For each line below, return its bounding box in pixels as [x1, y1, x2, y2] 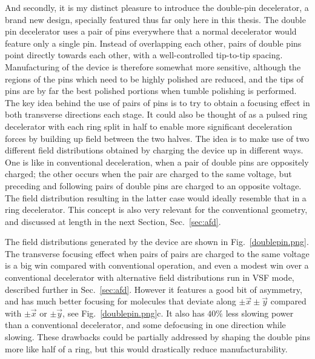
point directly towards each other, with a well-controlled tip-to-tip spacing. [5, 49, 283, 61]
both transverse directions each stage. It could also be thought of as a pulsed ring [5, 108, 308, 121]
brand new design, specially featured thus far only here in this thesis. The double [5, 13, 306, 25]
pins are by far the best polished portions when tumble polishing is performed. [5, 84, 297, 97]
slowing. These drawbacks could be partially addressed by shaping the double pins [5, 330, 310, 343]
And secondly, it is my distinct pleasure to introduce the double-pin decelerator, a [5, 1, 309, 13]
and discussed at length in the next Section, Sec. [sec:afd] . [5, 215, 221, 227]
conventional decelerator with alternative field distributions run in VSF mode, [5, 271, 294, 284]
